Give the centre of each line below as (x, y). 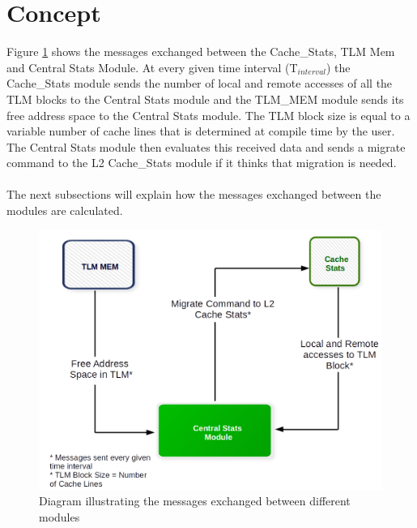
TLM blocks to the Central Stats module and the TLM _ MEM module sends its (205, 99)
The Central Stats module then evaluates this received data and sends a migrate (206, 146)
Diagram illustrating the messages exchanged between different (195, 501)
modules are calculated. (65, 210)
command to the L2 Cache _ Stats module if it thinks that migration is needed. (202, 163)
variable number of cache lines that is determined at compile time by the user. (201, 131)
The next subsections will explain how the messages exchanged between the (194, 194)
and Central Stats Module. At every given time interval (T (152, 67)
